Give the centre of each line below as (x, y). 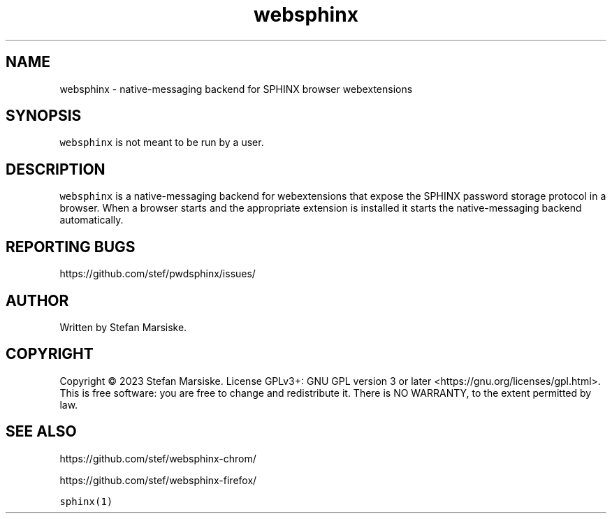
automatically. (92, 220)
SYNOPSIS (44, 116)
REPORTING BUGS (71, 247)
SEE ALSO (41, 432)
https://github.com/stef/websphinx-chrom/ (158, 458)
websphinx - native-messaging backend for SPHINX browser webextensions (236, 89)
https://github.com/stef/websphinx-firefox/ (158, 480)
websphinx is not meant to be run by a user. (162, 142)
